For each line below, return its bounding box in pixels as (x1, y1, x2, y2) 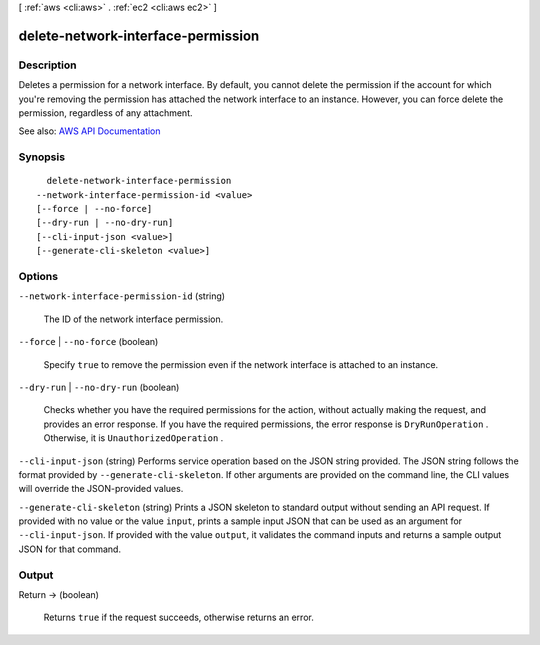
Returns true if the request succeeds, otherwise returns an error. (43, 611, 314, 624)
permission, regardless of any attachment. (18, 106, 193, 119)
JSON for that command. (18, 543, 122, 555)
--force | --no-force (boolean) (18, 336, 159, 348)
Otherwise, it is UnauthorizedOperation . (43, 432, 224, 444)
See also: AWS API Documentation (18, 125, 161, 137)
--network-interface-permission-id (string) (18, 290, 225, 302)
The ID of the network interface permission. (43, 313, 224, 325)
